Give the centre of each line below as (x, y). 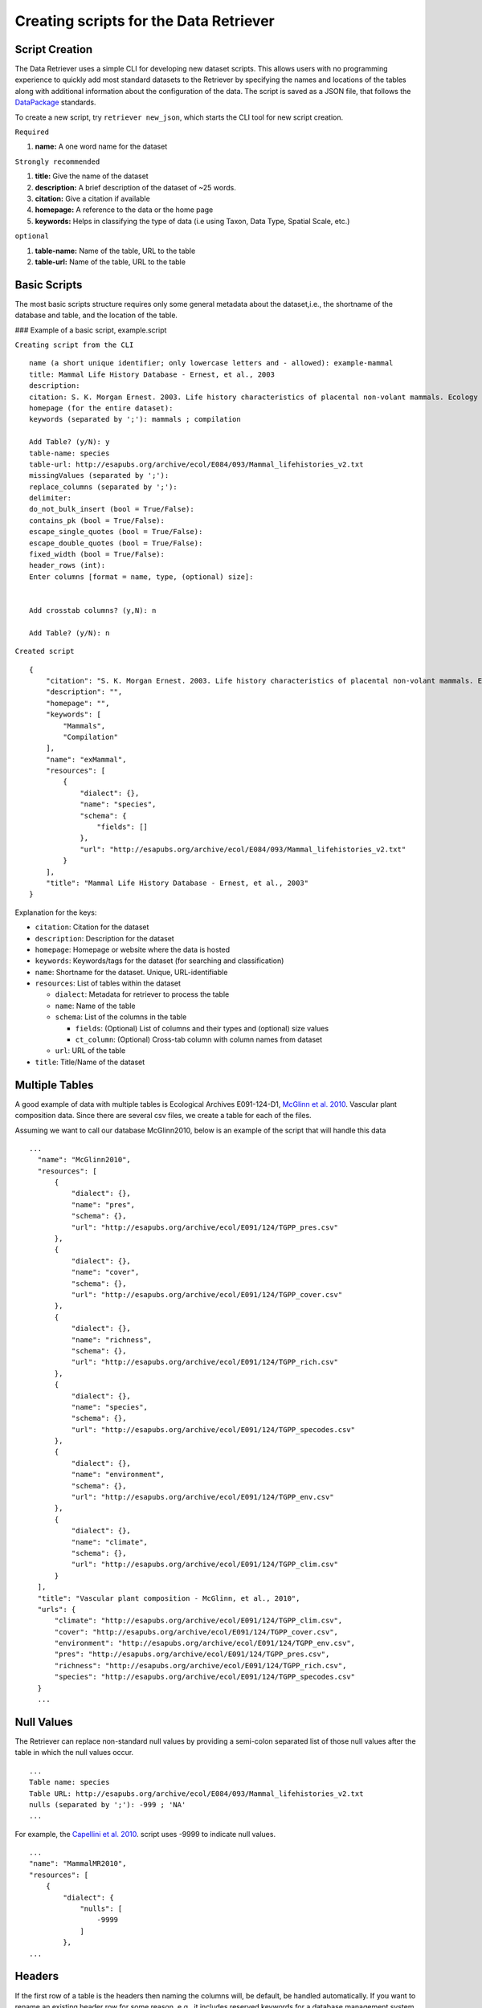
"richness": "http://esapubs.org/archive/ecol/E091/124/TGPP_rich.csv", (200, 1665)
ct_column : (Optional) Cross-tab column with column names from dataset (199, 1039)
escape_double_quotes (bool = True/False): (116, 543)
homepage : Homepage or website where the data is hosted (133, 949)
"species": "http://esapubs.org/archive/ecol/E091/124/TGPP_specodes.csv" (205, 1677)
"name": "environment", (118, 1475)
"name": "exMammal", (86, 759)
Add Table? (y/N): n (69, 633)
